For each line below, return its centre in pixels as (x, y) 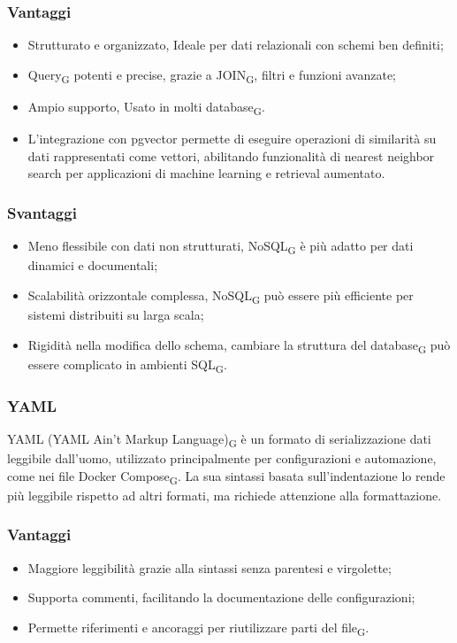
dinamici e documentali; (93, 265)
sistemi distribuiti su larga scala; (116, 314)
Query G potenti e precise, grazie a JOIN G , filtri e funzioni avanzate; (212, 75)
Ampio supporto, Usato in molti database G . (146, 107)
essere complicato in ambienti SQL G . (127, 365)
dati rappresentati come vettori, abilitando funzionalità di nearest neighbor (231, 155)
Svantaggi (42, 212)
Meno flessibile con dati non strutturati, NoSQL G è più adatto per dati (221, 247)
